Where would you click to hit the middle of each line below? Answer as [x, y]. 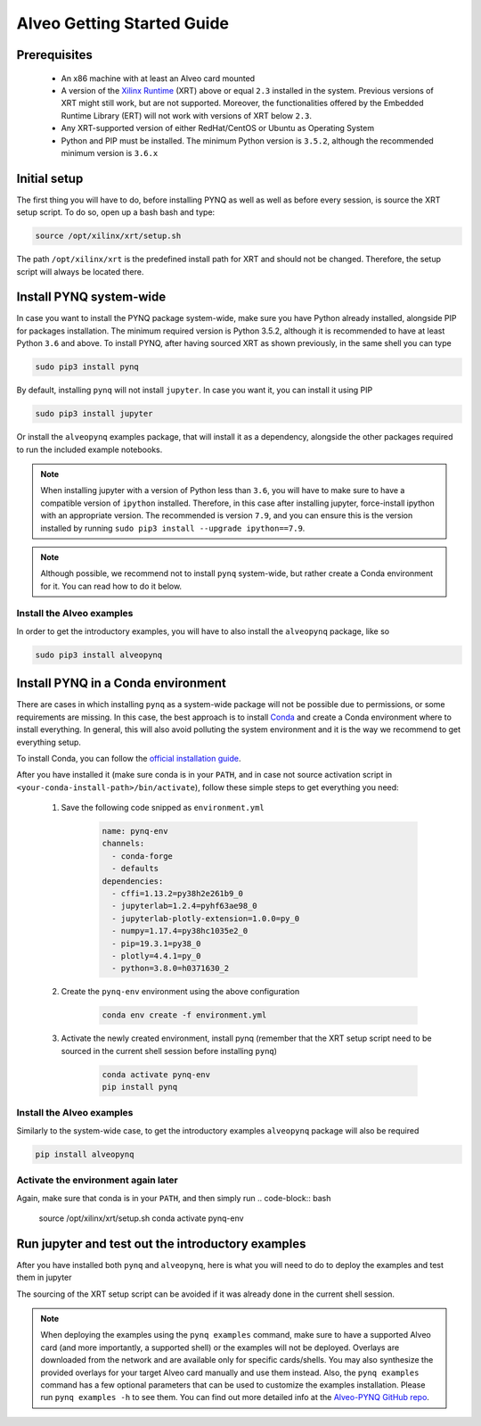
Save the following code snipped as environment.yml [163, 808]
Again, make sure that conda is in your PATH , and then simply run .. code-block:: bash [174, 1198]
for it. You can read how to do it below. [111, 586]
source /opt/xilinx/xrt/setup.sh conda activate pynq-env [141, 1218]
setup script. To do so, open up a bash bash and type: [116, 212]
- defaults [135, 869]
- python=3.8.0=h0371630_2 [171, 969]
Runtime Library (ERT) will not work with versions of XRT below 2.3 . [186, 115]
